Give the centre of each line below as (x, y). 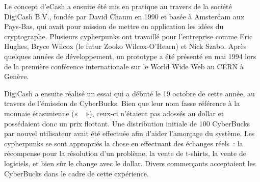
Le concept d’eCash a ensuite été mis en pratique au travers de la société (118, 6)
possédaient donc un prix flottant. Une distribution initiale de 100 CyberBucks (127, 123)
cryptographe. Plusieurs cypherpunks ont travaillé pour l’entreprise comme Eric (128, 36)
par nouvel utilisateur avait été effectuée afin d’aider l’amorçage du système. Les (129, 133)
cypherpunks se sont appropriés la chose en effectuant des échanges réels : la (124, 143)
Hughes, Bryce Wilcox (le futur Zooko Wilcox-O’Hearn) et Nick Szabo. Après (125, 46)
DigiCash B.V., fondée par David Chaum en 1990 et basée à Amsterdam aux (124, 16)
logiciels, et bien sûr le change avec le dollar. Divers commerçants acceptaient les (130, 163)
